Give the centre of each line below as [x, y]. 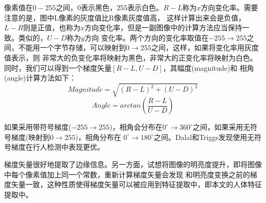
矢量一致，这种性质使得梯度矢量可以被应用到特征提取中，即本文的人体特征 [136, 184]
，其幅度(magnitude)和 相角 [208, 67]
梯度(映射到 [30, 137]
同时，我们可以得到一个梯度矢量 [58, 67]
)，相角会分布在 [136, 127]
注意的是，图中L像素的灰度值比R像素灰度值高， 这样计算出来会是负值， [125, 17]
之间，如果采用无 [221, 127]
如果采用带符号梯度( [38, 127]
